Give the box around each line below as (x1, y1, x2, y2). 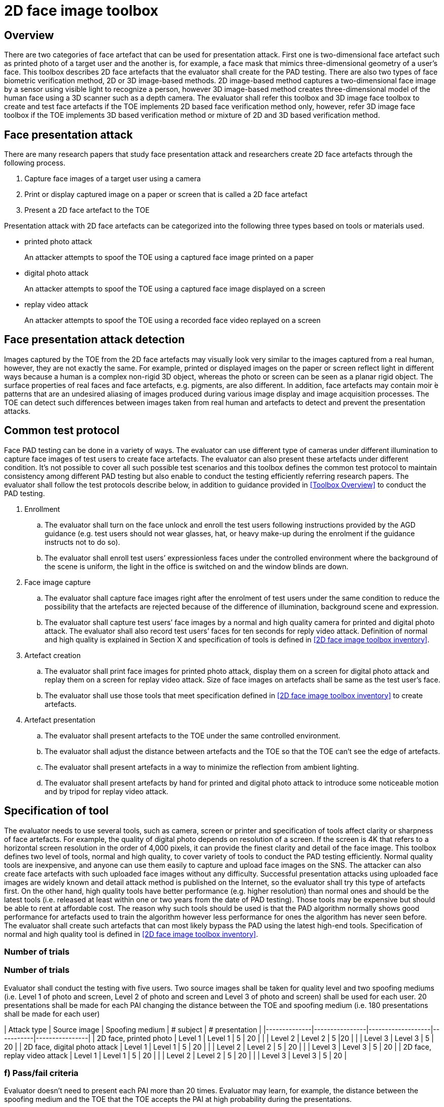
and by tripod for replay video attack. (45, 787, 168, 796)
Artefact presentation (24, 715, 95, 724)
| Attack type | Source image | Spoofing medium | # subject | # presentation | (4, 1025, 262, 1034)
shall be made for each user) (4, 1009, 100, 1018)
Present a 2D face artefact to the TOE (24, 206, 150, 215)
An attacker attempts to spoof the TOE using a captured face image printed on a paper (24, 253, 314, 262)
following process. (4, 158, 65, 168)
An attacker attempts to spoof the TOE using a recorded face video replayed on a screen (24, 316, 321, 325)
